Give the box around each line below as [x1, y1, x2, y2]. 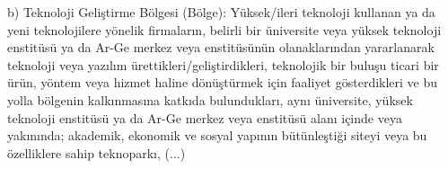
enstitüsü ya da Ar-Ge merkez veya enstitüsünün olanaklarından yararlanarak [7, 38, 435, 57]
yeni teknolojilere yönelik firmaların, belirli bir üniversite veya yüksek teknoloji [7, 20, 442, 39]
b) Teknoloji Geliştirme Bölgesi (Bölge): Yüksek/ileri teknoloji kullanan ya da [7, 3, 435, 21]
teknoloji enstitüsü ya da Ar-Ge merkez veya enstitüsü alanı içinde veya [7, 108, 402, 127]
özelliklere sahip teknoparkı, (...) [7, 143, 186, 162]
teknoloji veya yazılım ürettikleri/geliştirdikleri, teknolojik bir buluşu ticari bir [7, 55, 439, 74]
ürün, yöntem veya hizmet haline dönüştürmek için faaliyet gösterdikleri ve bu [7, 73, 438, 92]
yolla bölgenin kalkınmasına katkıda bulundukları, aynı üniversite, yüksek [7, 90, 413, 109]
